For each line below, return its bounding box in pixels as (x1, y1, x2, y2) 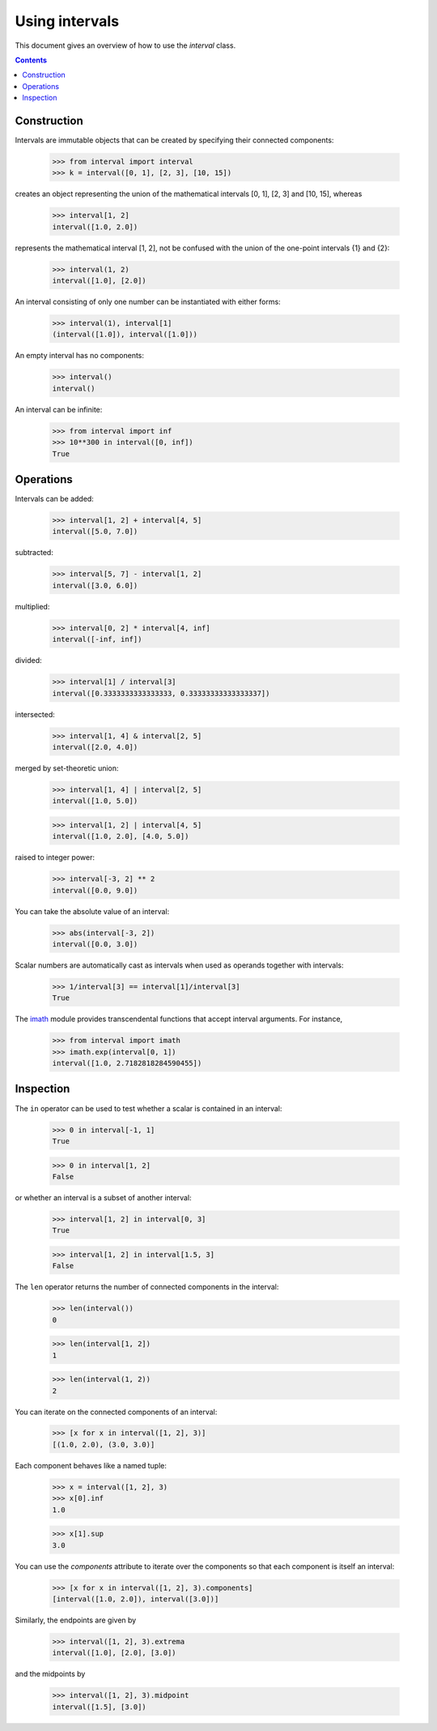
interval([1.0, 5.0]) (52, 797, 138, 806)
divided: (15, 656, 42, 665)
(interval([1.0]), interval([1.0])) (52, 330, 198, 340)
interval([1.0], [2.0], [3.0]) (52, 1648, 177, 1657)
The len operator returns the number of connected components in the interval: (15, 1282, 279, 1292)
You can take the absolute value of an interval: (15, 906, 170, 916)
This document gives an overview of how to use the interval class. (15, 41, 236, 50)
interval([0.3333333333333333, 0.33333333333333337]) (52, 689, 270, 698)
